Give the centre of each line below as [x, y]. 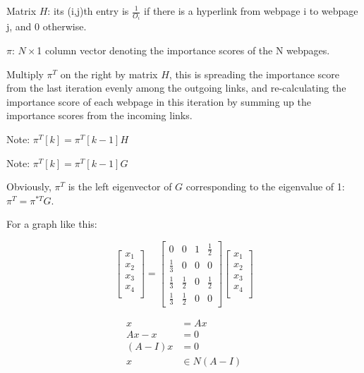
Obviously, [29, 186]
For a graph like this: [52, 224]
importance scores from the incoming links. [99, 115]
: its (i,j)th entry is [88, 11]
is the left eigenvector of [120, 186]
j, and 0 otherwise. [47, 26]
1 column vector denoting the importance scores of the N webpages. [183, 50]
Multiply [25, 74]
